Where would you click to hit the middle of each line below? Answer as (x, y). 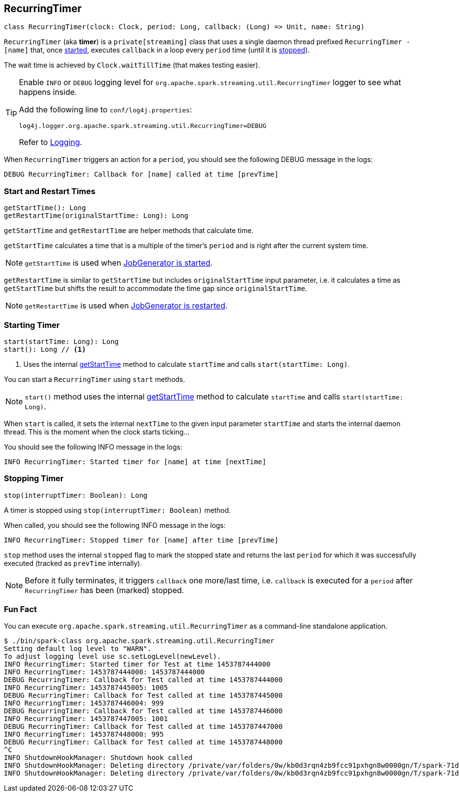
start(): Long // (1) (45, 349)
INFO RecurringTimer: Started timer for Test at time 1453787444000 (137, 664)
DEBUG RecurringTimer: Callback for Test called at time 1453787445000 (143, 696)
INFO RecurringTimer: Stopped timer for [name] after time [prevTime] (141, 540)
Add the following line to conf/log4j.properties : (106, 110)
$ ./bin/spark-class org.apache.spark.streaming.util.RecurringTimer (139, 641)
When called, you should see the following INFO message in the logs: (115, 525)
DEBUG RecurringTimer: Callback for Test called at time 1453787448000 (143, 742)
